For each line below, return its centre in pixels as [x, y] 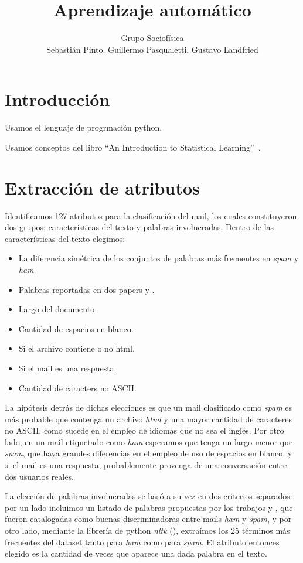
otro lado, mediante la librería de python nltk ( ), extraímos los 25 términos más [147, 530]
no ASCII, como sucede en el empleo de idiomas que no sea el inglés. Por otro [144, 430]
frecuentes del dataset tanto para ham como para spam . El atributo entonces [142, 542]
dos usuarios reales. [39, 476]
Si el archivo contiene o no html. [76, 348]
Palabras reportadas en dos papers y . [86, 289]
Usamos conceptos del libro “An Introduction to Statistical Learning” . [133, 147]
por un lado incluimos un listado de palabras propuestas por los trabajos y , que [149, 507]
